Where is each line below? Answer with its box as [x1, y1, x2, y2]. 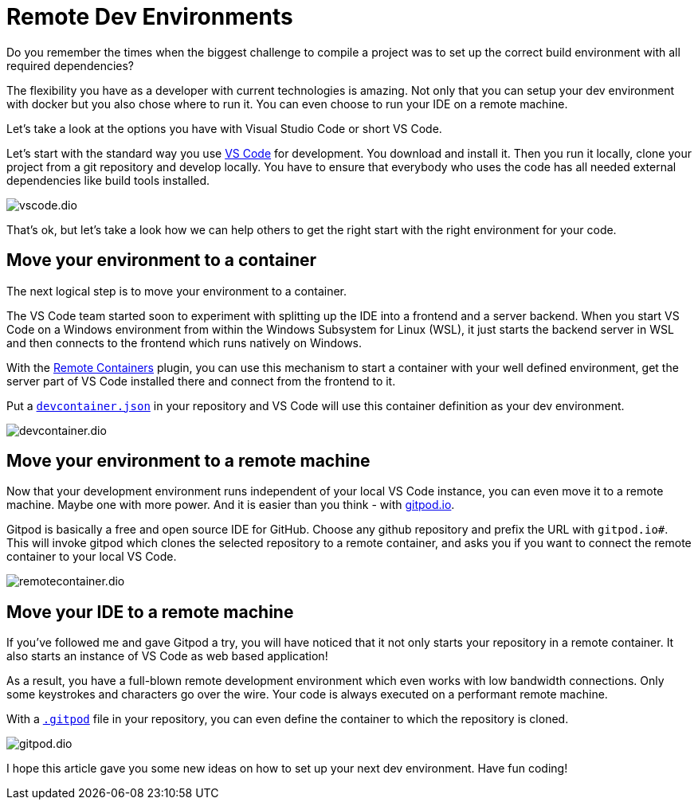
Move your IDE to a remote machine [6, 601, 294, 622]
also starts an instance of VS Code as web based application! [6, 649, 328, 663]
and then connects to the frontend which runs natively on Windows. [6, 335, 363, 350]
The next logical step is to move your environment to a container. [6, 284, 347, 298]
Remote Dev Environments [6, 3, 293, 30]
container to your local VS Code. [6, 550, 177, 564]
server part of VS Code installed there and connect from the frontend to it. [6, 374, 396, 388]
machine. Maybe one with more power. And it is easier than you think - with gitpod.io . [6, 498, 455, 512]
